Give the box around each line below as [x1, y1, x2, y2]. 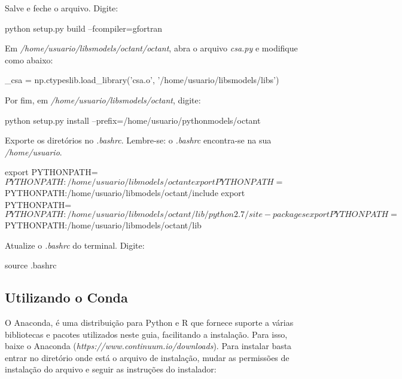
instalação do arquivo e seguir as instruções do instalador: [5, 363, 217, 375]
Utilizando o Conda [5, 288, 128, 307]
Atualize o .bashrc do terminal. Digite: [5, 239, 145, 251]
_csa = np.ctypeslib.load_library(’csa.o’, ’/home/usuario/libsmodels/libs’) [5, 74, 279, 86]
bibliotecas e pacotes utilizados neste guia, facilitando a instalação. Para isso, [5, 328, 288, 340]
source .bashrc [5, 259, 57, 271]
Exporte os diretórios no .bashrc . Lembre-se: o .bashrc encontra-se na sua [5, 134, 272, 146]
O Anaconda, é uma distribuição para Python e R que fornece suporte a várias [5, 316, 294, 329]
